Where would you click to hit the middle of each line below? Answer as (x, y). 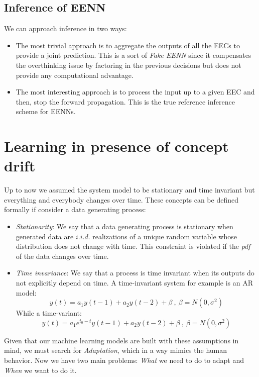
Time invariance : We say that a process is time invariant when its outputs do (135, 273)
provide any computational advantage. (75, 75)
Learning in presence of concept (116, 146)
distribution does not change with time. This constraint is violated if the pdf (133, 246)
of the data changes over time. (62, 256)
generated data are (45, 236)
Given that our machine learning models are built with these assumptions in (121, 340)
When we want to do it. (40, 370)
